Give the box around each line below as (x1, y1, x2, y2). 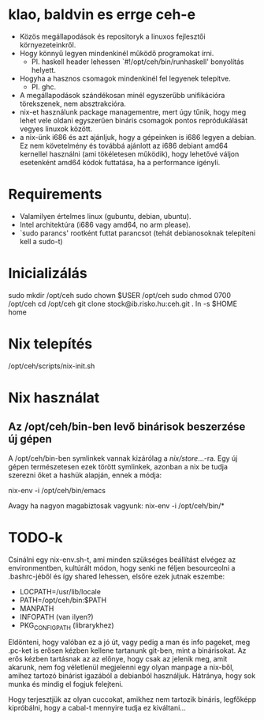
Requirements (8, 186, 102, 203)
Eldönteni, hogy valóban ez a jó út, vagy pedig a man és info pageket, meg (8, 638, 251, 647)
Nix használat (8, 389, 100, 406)
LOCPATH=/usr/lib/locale (19, 586, 101, 596)
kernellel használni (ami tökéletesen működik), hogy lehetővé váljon (19, 149, 240, 159)
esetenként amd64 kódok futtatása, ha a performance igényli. (19, 157, 221, 167)
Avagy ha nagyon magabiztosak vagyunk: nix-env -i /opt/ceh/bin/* (8, 500, 225, 511)
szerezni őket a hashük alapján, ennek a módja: (8, 470, 162, 480)
